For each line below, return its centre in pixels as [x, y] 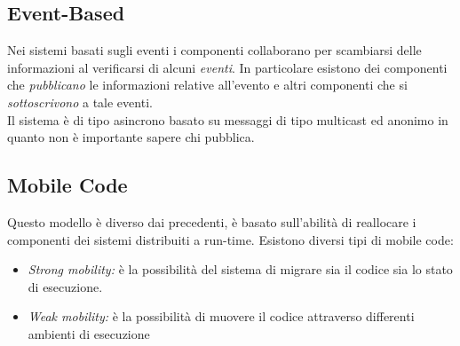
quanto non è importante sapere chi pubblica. [131, 137]
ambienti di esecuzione [89, 333]
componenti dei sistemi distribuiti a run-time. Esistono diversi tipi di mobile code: [230, 239]
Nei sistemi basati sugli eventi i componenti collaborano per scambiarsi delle [214, 50]
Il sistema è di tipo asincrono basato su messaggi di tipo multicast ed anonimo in [228, 119]
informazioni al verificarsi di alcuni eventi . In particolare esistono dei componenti [227, 67]
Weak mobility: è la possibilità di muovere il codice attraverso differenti [221, 316]
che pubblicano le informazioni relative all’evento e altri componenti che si [207, 85]
